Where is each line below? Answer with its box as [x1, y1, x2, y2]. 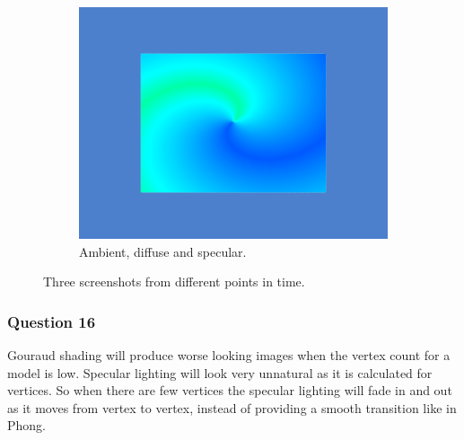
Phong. [7, 416, 46, 435]
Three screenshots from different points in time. [43, 272, 305, 291]
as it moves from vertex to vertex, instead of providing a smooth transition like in [7, 398, 457, 417]
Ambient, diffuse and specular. [79, 242, 247, 260]
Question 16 [7, 310, 96, 332]
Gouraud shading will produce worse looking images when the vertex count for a [7, 346, 451, 364]
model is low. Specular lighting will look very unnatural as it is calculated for [7, 363, 433, 382]
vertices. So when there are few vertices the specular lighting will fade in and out [7, 381, 452, 400]
